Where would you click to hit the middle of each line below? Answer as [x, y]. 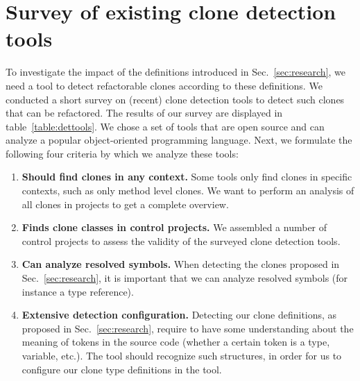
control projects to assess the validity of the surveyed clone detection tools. [181, 240]
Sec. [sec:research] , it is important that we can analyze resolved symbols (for [185, 278]
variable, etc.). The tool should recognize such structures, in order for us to [182, 355]
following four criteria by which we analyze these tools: [122, 153]
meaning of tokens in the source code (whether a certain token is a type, [176, 342]
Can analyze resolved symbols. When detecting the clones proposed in [181, 264]
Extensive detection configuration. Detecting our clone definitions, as [179, 315]
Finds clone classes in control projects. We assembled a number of [174, 227]
